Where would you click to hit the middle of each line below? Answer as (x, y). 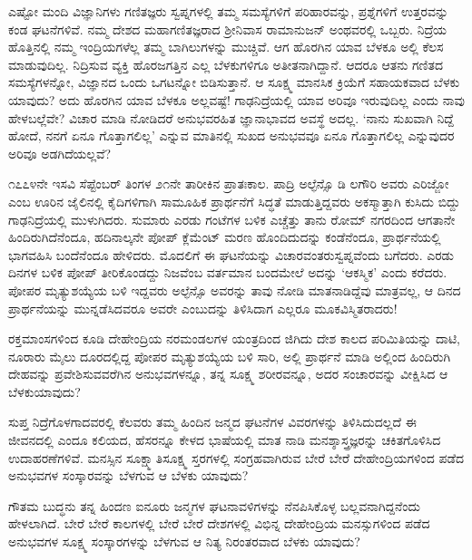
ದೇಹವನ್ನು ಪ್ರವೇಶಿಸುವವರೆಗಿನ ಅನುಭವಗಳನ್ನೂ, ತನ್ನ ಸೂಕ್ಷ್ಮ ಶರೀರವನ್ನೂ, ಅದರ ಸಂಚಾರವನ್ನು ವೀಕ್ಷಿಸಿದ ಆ (228, 374)
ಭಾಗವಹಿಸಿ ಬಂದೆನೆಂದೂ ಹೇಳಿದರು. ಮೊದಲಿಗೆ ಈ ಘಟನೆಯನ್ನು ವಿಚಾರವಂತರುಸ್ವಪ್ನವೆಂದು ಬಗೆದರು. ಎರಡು (231, 254)
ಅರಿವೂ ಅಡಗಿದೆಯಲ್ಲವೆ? (60, 153)
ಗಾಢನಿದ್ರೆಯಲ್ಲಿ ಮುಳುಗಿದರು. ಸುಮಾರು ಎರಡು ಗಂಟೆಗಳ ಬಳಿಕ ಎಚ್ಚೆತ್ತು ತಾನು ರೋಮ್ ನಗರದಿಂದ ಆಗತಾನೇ (232, 219)
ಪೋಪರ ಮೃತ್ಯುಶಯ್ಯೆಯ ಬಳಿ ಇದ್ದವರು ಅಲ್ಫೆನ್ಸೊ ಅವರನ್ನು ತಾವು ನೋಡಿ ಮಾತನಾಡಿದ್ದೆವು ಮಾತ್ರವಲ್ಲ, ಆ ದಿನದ (235, 290)
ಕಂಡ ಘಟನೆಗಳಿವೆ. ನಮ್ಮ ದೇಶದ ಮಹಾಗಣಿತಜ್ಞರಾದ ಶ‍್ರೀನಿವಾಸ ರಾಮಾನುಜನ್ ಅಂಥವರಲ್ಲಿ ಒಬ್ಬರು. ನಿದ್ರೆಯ (228, 29)
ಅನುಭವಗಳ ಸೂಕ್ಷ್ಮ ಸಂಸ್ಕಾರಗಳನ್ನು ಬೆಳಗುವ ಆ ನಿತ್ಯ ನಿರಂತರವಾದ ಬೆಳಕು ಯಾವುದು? (184, 541)
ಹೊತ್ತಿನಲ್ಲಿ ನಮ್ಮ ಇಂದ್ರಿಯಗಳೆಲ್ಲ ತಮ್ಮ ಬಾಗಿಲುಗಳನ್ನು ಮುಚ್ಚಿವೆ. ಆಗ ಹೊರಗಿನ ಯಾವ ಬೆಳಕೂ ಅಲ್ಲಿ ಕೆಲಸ (226, 47)
